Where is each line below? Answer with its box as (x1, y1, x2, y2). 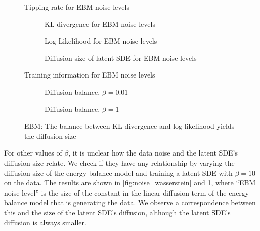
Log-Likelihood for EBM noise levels (45, 35, 157, 46)
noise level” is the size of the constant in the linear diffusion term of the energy (4, 187, 249, 198)
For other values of (4, 147, 62, 158)
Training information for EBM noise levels (24, 69, 155, 80)
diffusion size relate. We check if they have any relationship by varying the (4, 157, 235, 168)
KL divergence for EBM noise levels (45, 18, 155, 29)
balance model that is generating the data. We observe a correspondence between (4, 197, 256, 208)
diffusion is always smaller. (4, 217, 86, 227)
